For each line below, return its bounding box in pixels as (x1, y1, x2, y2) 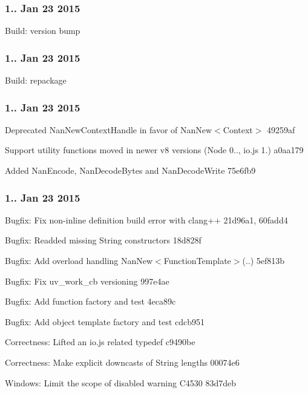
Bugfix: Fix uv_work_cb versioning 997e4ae (5, 274, 169, 287)
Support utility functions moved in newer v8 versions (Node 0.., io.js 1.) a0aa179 (5, 144, 304, 156)
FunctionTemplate (163, 254, 231, 267)
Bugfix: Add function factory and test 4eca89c (5, 295, 176, 308)
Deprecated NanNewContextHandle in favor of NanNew (5, 123, 212, 136)
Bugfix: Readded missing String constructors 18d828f (5, 234, 202, 246)
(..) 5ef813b (242, 254, 285, 267)
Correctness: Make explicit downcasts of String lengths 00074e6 (5, 356, 240, 368)
